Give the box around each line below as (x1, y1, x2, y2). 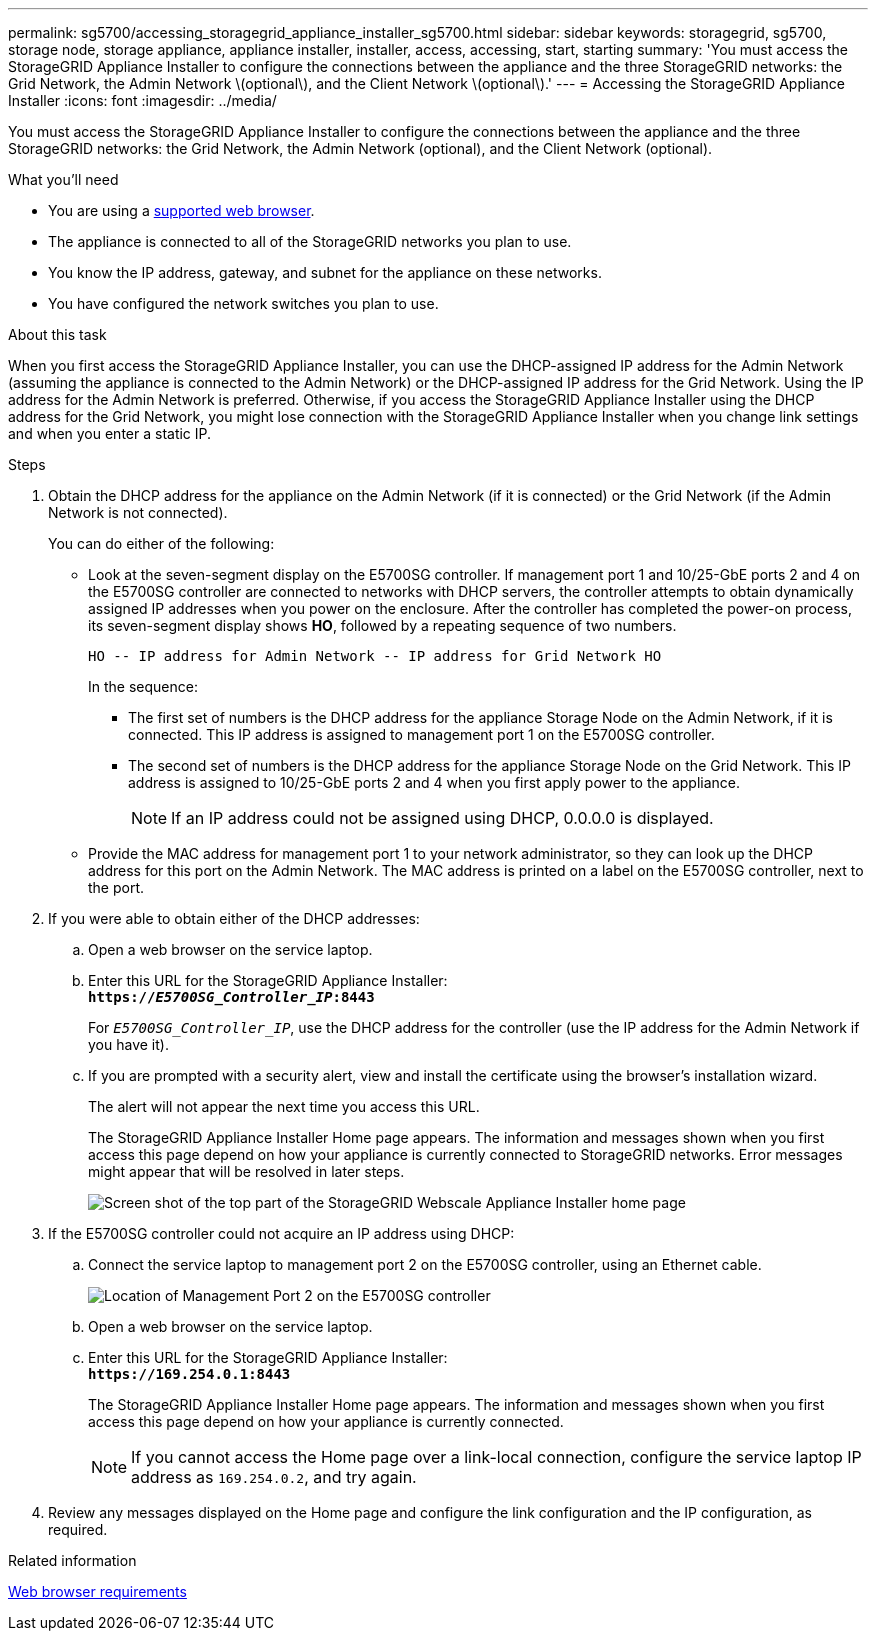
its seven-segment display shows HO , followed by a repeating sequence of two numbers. (88, 617, 677, 634)
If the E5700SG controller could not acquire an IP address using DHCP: (48, 1225, 515, 1242)
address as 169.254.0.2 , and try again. (131, 1467, 417, 1487)
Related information (8, 1552, 137, 1569)
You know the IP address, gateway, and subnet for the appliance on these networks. (48, 264, 602, 281)
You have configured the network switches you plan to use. (48, 295, 439, 312)
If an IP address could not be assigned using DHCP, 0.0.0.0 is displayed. (171, 808, 714, 828)
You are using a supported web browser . (48, 202, 315, 219)
